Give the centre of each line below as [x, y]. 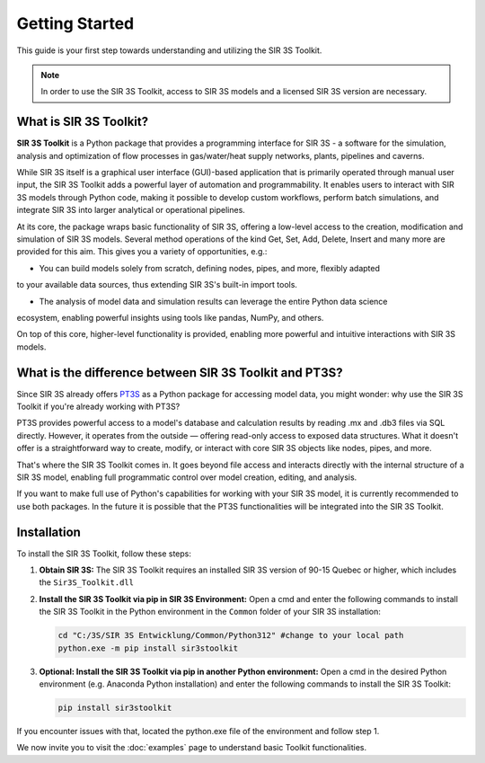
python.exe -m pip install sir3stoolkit [148, 648]
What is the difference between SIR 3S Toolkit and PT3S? [180, 373]
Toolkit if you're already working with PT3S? [98, 406]
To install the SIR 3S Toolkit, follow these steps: [104, 554]
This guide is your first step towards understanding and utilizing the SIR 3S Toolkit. [169, 50]
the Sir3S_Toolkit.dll [87, 582]
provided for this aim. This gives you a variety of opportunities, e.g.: [142, 252]
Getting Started [75, 23]
